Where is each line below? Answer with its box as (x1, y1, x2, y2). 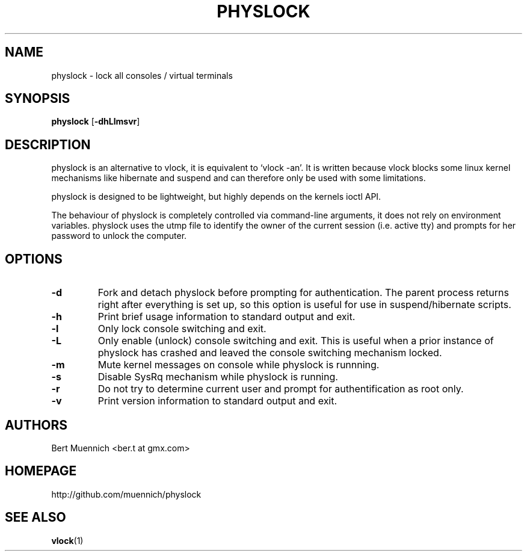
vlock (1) (51, 535, 84, 546)
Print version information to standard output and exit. (97, 395, 337, 407)
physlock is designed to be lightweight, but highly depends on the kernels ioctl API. (51, 191, 381, 202)
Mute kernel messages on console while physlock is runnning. (97, 359, 380, 371)
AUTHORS (5, 417, 68, 433)
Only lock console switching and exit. (97, 323, 267, 335)
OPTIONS (5, 251, 63, 267)
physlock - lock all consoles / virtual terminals (51, 70, 233, 81)
